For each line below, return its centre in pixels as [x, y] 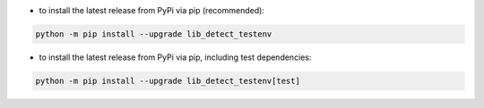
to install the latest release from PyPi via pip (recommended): [151, 10]
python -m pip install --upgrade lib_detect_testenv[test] [168, 81]
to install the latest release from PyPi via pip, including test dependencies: [175, 57]
